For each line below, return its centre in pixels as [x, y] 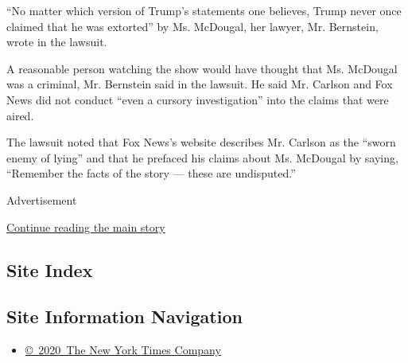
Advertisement [42, 199]
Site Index [50, 269]
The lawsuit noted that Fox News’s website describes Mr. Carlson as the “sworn [201, 142]
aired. [20, 115]
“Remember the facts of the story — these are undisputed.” [151, 173]
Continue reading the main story [86, 226]
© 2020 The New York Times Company [123, 350]
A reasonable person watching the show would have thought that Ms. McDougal [202, 68]
